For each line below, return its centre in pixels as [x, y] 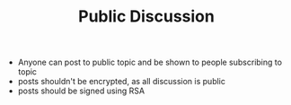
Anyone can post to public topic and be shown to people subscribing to [150, 62]
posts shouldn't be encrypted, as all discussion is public [122, 82]
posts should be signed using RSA [81, 91]
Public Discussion [146, 17]
